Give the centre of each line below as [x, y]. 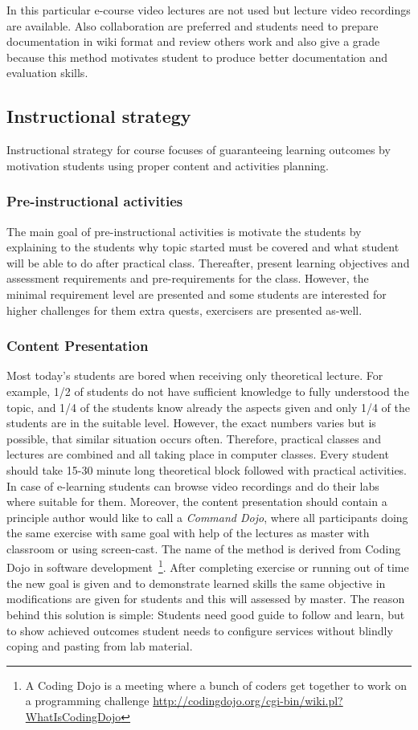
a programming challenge [87, 701]
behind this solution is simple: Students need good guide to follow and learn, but [206, 614]
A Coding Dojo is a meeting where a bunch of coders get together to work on [216, 685]
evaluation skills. [47, 73]
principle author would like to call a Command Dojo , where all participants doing [207, 517]
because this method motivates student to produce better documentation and [197, 57]
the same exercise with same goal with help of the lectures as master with [188, 533]
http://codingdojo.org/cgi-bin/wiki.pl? [248, 701]
